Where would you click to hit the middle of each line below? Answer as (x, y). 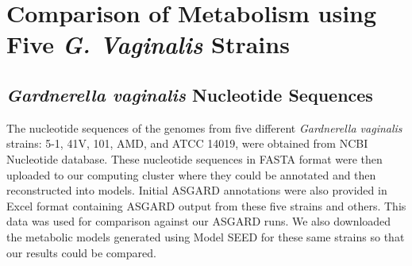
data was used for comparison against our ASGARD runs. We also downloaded (199, 221)
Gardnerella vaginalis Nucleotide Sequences (190, 94)
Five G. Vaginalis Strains (148, 44)
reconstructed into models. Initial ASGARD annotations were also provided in (197, 190)
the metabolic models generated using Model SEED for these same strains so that (206, 236)
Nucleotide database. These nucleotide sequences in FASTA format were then (194, 158)
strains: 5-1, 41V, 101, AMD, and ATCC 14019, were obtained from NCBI (187, 143)
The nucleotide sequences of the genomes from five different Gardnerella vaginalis (204, 127)
